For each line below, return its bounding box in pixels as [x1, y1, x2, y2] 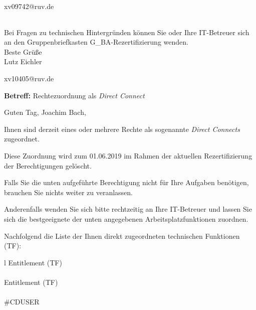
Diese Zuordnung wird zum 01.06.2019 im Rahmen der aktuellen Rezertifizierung [4, 150, 252, 161]
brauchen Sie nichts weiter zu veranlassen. [4, 187, 133, 197]
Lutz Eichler [4, 56, 42, 67]
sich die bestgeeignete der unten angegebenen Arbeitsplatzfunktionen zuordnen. [4, 213, 248, 224]
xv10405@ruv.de [4, 73, 54, 83]
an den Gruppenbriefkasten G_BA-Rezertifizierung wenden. [4, 37, 188, 47]
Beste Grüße [4, 46, 42, 57]
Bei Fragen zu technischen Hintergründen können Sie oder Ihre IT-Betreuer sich [4, 27, 249, 37]
